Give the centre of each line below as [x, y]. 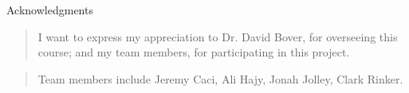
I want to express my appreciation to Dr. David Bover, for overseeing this [218, 36]
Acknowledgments [50, 10]
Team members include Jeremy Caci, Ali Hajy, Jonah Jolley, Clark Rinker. [220, 78]
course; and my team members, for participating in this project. [194, 52]
